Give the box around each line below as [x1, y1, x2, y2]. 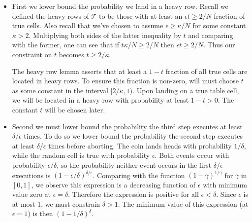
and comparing [188, 30, 233, 40]
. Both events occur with [155, 150, 229, 160]
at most [12, 198, 35, 209]
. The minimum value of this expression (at [118, 198, 249, 209]
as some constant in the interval [12, 85, 108, 95]
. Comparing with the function [93, 170, 185, 180]
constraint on [12, 49, 52, 59]
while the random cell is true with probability [12, 150, 150, 160]
